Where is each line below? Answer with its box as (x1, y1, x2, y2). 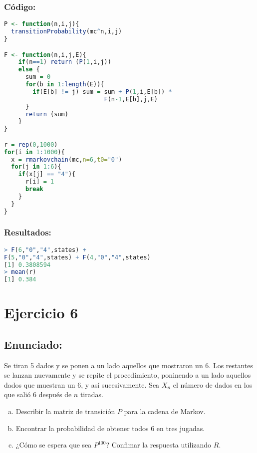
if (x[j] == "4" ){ (18, 171, 76, 178)
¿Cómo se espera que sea (15, 440, 92, 450)
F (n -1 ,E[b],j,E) (104, 95, 158, 103)
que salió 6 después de (4, 389, 72, 400)
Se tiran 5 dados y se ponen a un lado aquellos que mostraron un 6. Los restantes (4, 360, 254, 370)
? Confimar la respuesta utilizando (106, 440, 212, 450)
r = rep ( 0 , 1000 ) (4, 141, 58, 148)
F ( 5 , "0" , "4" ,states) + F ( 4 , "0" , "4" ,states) (4, 253, 151, 261)
